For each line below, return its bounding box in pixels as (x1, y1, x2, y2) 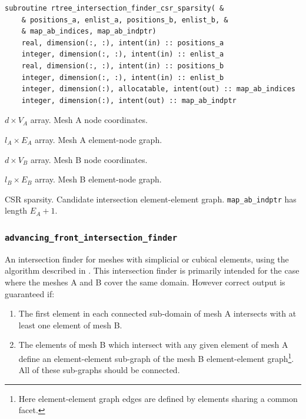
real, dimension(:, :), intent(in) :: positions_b (21, 61, 224, 70)
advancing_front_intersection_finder (5, 232, 178, 242)
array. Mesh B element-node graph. (35, 173, 162, 185)
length (5, 204, 28, 217)
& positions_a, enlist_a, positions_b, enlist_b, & (21, 15, 228, 24)
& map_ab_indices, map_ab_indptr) (21, 27, 157, 36)
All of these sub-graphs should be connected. (18, 364, 180, 376)
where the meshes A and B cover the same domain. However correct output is (5, 275, 285, 288)
